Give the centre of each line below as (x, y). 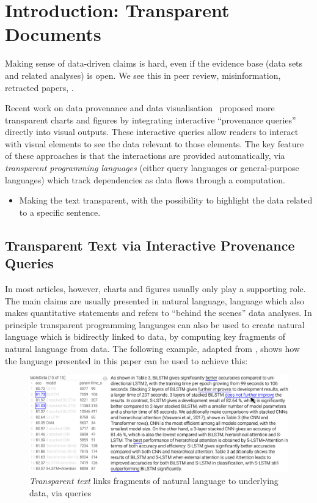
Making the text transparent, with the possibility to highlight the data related (166, 200)
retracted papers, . (39, 87)
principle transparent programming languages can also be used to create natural (155, 324)
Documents (53, 34)
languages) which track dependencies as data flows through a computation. (145, 179)
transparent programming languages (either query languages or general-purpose (152, 168)
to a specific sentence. (60, 212)
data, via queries (60, 492)
